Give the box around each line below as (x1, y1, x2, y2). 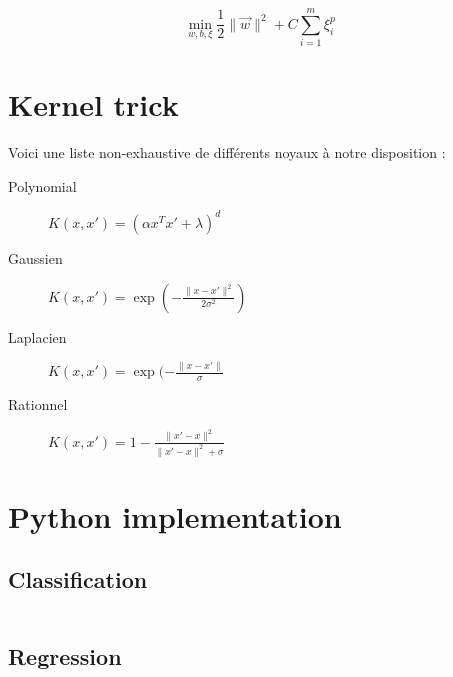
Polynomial (8, 175, 77, 196)
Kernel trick (8, 84, 179, 125)
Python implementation (8, 495, 342, 536)
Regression (8, 640, 122, 671)
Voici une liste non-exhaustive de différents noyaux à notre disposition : (8, 142, 446, 163)
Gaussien (8, 247, 63, 268)
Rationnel (8, 394, 68, 415)
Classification (8, 564, 148, 595)
